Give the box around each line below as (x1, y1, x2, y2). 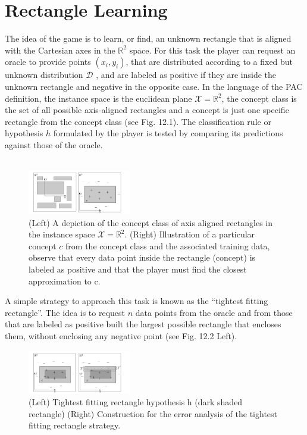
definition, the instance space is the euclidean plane (5, 92, 192, 104)
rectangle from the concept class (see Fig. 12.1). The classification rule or (5, 115, 271, 127)
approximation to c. (29, 274, 101, 287)
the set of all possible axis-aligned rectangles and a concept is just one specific (5, 104, 289, 116)
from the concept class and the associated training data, (65, 239, 270, 252)
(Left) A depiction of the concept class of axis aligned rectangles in (29, 216, 273, 229)
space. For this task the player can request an (129, 43, 296, 56)
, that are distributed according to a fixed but (126, 55, 293, 68)
